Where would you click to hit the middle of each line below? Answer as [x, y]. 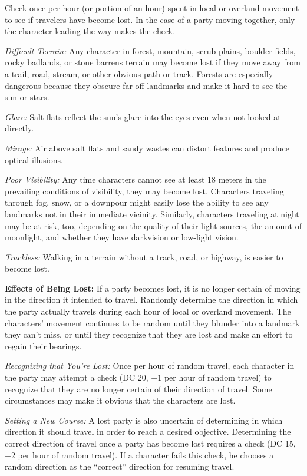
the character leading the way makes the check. [90, 31]
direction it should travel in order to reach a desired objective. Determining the [148, 432]
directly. [19, 128]
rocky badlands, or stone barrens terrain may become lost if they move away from [153, 62]
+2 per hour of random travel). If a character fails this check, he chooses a [139, 454]
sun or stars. [27, 97]
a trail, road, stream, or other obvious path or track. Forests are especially [139, 73]
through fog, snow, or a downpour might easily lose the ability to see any [137, 202]
